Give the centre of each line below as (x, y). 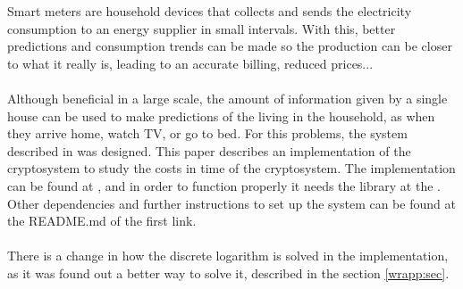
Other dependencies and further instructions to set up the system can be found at (231, 203)
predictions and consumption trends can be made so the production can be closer (230, 46)
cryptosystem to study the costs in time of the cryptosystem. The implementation (231, 168)
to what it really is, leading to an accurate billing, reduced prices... (190, 63)
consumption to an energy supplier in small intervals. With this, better (202, 28)
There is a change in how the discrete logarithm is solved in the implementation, (228, 256)
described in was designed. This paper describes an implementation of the (209, 150)
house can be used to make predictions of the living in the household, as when (221, 116)
